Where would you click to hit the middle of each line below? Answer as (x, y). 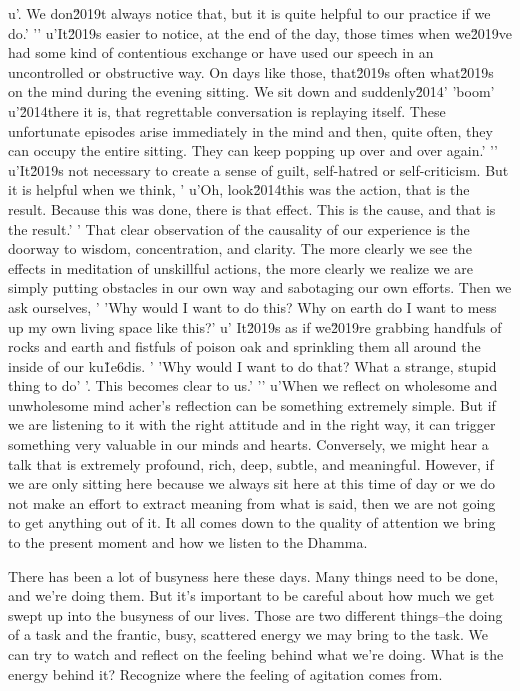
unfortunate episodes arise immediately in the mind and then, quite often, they (250, 130)
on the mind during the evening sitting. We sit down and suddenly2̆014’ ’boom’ (251, 91)
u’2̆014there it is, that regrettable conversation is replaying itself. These (227, 110)
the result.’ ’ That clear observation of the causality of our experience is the (239, 228)
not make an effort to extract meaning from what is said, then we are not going (252, 502)
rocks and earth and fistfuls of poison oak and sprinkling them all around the (244, 346)
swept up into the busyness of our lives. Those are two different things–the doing (255, 614)
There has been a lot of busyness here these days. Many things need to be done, (253, 575)
